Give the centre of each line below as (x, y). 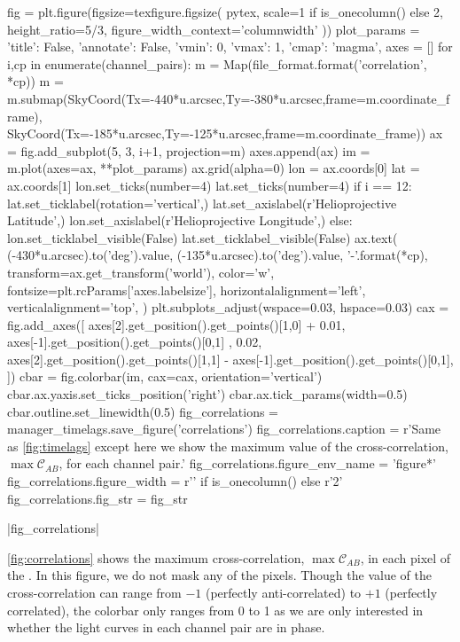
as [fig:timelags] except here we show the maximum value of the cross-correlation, (228, 446)
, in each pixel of (405, 557)
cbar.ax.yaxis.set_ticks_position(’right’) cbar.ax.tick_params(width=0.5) (207, 394)
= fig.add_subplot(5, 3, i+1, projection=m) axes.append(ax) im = (189, 150)
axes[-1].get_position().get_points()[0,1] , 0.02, (135, 342)
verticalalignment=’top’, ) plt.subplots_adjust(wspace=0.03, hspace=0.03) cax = (228, 307)
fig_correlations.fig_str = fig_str (97, 498)
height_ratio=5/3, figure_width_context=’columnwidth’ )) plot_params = (214, 29)
